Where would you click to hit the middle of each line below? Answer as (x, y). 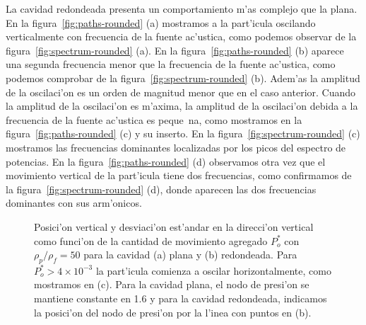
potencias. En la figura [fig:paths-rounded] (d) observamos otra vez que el (166, 161)
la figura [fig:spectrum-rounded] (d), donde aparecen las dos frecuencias (161, 189)
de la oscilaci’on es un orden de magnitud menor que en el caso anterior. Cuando (181, 92)
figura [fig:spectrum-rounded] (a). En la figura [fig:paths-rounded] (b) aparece (175, 50)
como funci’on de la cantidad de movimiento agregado (151, 240)
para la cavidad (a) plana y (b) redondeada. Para (190, 255)
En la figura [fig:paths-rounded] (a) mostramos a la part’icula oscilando (161, 22)
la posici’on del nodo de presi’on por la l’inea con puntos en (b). (173, 312)
